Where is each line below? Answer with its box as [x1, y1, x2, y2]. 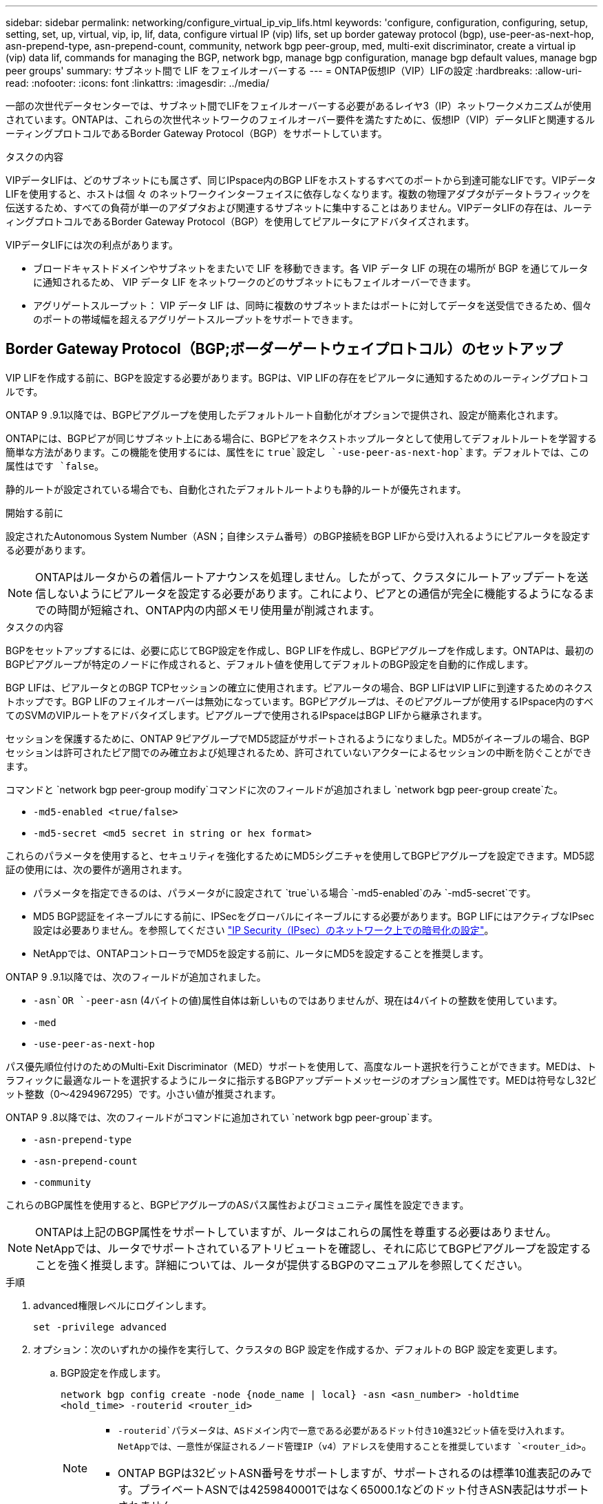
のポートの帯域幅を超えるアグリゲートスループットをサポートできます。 [33, 313, 359, 325]
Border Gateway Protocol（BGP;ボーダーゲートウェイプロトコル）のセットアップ [6, 340, 563, 358]
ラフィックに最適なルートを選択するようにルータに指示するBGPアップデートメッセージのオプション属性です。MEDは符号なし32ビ [6, 1074, 597, 1086]
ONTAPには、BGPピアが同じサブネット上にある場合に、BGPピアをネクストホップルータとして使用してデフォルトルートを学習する [6, 432, 597, 444]
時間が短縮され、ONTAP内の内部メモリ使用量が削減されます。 [57, 603, 381, 617]
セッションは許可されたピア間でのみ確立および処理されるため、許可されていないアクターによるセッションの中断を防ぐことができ [6, 746, 592, 758]
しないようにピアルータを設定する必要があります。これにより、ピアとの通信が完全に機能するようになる [46, 586, 584, 600]
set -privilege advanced [33, 1321, 167, 1333]
